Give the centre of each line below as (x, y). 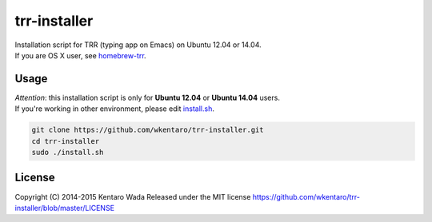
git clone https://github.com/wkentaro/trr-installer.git (148, 130)
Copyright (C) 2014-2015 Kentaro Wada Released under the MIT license (133, 196)
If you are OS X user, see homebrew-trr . (81, 55)
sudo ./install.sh (68, 152)
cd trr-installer (66, 141)
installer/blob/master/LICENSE (65, 208)
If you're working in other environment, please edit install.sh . (115, 109)
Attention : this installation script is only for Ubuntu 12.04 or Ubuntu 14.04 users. (147, 97)
